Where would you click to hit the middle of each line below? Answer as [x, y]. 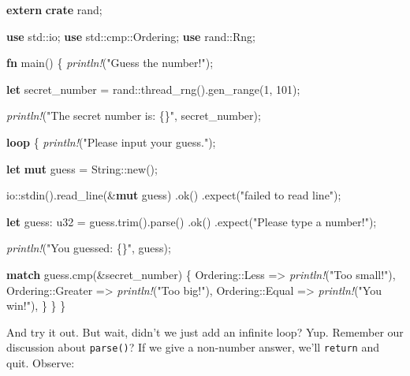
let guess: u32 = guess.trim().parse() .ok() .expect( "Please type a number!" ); [192, 221]
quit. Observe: [41, 362]
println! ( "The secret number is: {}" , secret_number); [134, 115]
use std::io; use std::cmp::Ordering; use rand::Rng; [131, 36]
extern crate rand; [54, 9]
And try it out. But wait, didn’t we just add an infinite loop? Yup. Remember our [205, 331]
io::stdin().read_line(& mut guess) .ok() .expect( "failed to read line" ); [174, 195]
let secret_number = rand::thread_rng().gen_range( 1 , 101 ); [153, 89]
